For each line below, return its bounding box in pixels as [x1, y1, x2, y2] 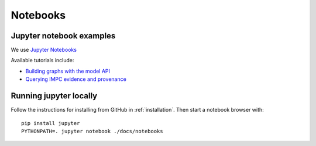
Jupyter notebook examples [11, 31, 116, 41]
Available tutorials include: [11, 57, 74, 64]
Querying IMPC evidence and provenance [25, 76, 127, 83]
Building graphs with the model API [25, 67, 111, 74]
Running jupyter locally [11, 91, 98, 101]
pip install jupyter [21, 120, 80, 126]
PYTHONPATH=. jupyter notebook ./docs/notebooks [21, 128, 163, 134]
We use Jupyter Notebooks [11, 47, 77, 54]
